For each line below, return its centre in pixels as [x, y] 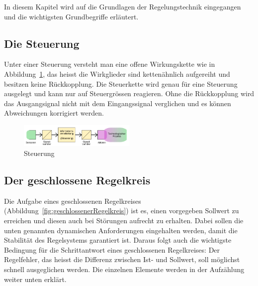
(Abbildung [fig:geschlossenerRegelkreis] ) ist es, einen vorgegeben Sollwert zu [122, 211]
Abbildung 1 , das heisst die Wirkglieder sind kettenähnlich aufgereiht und [117, 73]
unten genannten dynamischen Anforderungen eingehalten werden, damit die [121, 230]
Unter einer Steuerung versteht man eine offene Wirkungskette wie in [110, 64]
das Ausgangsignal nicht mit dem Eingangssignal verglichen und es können [118, 103]
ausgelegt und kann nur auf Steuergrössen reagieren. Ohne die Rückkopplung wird [129, 93]
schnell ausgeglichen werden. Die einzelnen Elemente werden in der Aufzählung [124, 269]
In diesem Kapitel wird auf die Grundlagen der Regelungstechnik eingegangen [123, 6]
